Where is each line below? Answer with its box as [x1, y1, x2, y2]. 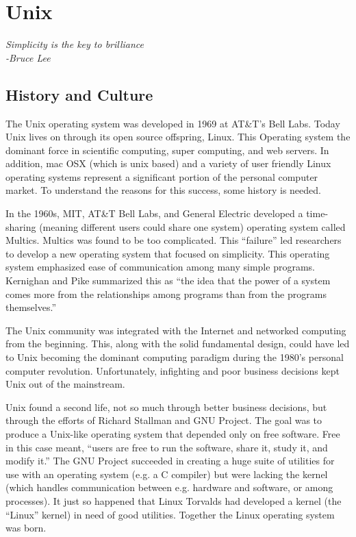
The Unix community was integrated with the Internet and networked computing [5, 323, 346, 337]
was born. [5, 521, 47, 535]
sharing [5, 219, 36, 234]
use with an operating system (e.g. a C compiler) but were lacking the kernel [5, 466, 328, 481]
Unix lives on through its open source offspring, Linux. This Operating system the [5, 129, 351, 144]
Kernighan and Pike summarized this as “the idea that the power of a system [5, 273, 331, 288]
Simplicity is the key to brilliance [5, 37, 144, 51]
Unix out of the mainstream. [5, 377, 125, 391]
